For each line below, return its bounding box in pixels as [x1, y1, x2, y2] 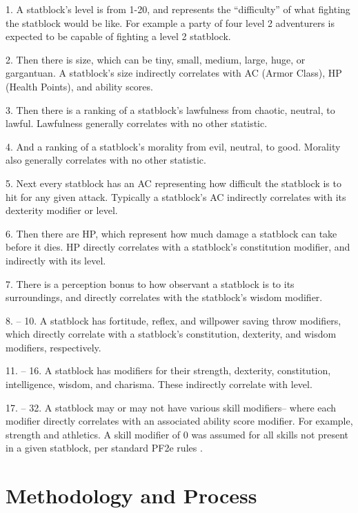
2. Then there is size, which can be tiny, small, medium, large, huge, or [6, 52, 306, 66]
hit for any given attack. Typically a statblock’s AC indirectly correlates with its [6, 189, 346, 204]
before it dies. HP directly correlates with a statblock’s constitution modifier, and [6, 240, 350, 254]
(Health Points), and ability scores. [6, 79, 153, 93]
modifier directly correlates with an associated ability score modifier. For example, [6, 414, 353, 428]
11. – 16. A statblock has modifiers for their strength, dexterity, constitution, [6, 363, 331, 378]
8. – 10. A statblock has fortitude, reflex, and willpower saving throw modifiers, [6, 313, 341, 327]
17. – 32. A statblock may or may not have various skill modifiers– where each [6, 400, 337, 414]
